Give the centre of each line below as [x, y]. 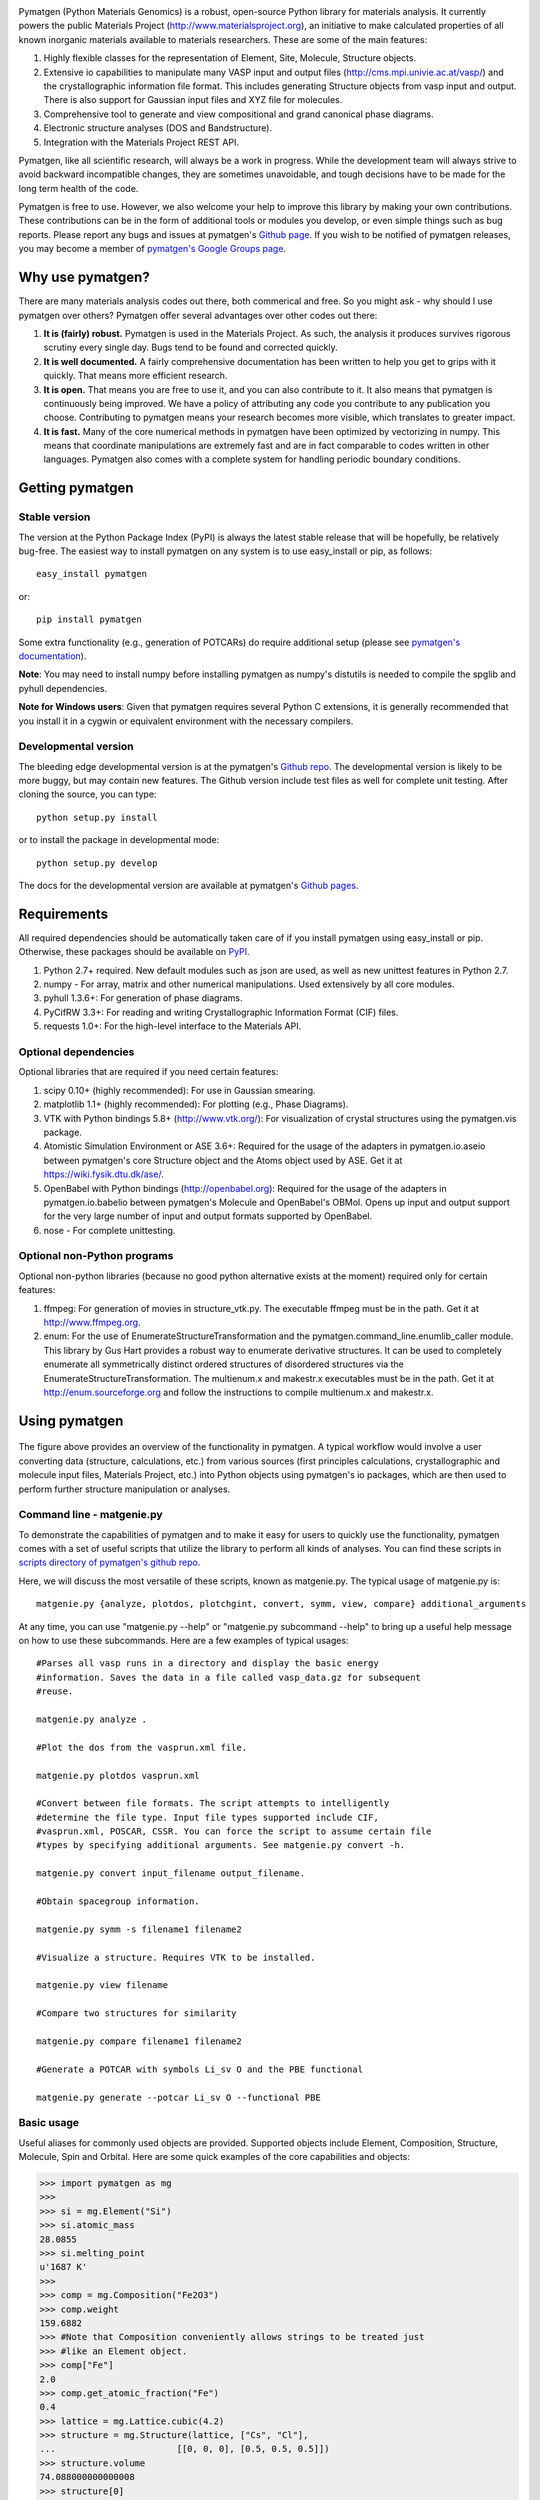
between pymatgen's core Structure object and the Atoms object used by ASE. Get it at [223, 1160]
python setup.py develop [97, 863]
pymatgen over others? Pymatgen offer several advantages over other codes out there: [198, 315]
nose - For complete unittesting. [109, 1230]
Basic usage [49, 2123]
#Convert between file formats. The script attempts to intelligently [213, 1803]
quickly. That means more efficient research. [135, 376]
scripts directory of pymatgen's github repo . [109, 1562]
